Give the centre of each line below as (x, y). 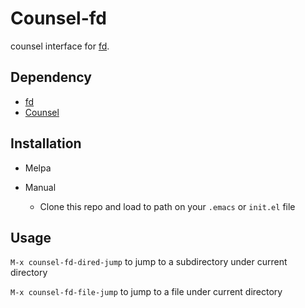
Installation (46, 143)
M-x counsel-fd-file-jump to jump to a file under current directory (146, 292)
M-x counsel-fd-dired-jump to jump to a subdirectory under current (149, 262)
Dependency (51, 77)
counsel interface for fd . (60, 46)
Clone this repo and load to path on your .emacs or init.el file (167, 206)
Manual (40, 187)
